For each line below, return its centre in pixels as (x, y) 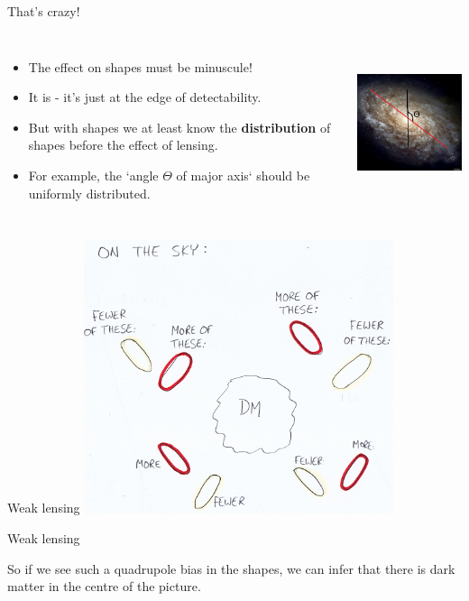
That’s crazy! (44, 11)
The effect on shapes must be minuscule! (140, 66)
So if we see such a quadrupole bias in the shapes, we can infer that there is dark (231, 568)
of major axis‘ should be (243, 175)
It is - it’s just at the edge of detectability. (145, 97)
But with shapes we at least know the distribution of (179, 127)
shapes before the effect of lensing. (123, 145)
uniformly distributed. (89, 193)
